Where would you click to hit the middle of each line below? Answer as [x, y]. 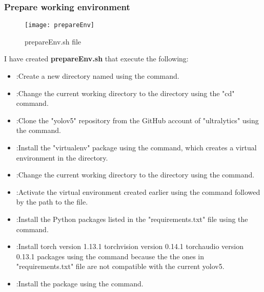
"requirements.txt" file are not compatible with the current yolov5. [120, 266]
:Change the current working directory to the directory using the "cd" [125, 93]
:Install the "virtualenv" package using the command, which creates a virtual [136, 148]
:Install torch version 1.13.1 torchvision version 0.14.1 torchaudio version [130, 246]
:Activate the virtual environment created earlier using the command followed [138, 192]
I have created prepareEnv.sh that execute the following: [96, 59]
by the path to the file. [52, 202]
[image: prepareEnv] [60, 25]
